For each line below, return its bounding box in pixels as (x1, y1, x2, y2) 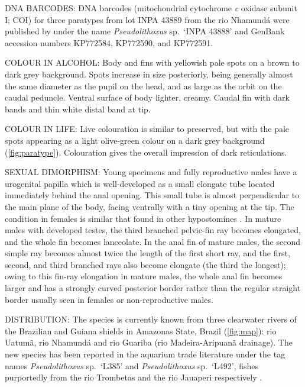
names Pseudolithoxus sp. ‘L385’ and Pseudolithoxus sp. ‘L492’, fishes (5, 359, 259, 372)
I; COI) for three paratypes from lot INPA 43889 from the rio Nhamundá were (5, 13, 290, 25)
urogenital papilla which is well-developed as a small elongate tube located (5, 177, 275, 189)
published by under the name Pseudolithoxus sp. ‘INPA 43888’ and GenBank (5, 25, 285, 37)
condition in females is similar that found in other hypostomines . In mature (5, 212, 281, 224)
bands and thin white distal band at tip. (5, 102, 151, 115)
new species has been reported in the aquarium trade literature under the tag (5, 348, 285, 360)
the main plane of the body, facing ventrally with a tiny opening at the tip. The (5, 200, 294, 212)
